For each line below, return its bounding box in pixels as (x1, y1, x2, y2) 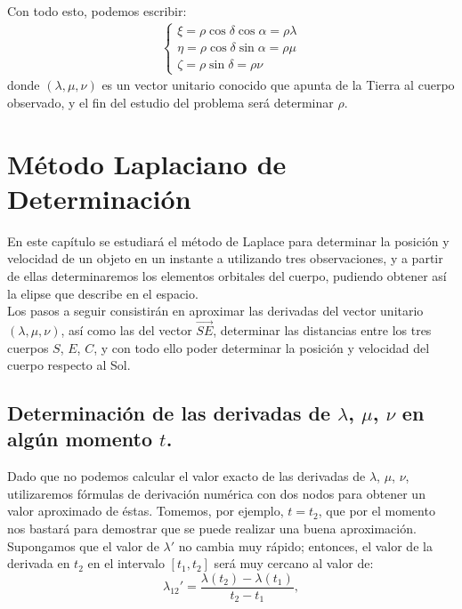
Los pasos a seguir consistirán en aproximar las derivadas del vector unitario (7, 301, 424, 320)
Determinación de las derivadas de (7, 399, 330, 427)
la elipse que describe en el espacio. (7, 284, 199, 302)
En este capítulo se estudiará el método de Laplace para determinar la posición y (7, 231, 450, 250)
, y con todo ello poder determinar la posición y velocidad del (93, 338, 430, 357)
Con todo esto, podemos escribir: (7, 2, 187, 20)
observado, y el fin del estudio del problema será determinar (7, 92, 334, 111)
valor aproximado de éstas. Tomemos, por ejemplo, (7, 501, 284, 520)
